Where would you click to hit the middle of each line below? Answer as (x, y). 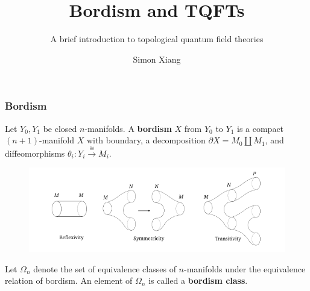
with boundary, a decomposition (146, 140)
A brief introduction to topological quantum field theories (157, 39)
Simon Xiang (157, 59)
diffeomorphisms (35, 153)
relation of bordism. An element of (69, 280)
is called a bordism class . (198, 280)
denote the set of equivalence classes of (105, 268)
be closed (60, 128)
